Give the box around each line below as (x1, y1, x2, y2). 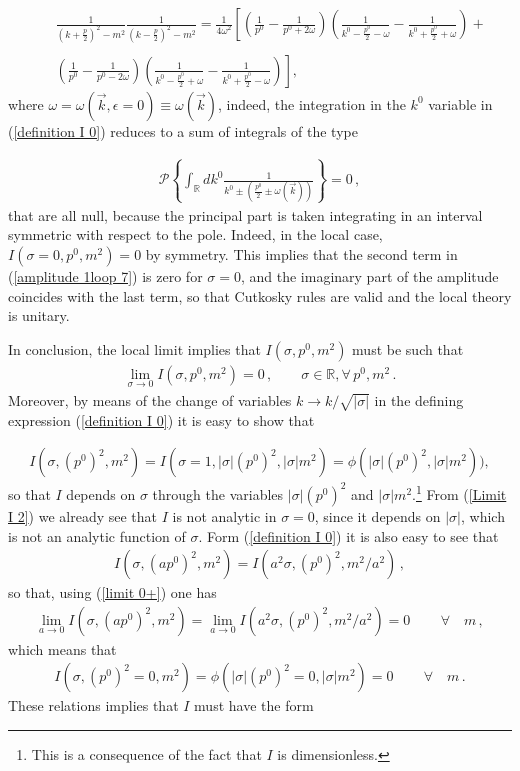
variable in (428, 93, 493, 114)
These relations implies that (8, 695, 179, 716)
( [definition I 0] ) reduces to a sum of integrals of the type (8, 120, 358, 141)
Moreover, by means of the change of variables (8, 389, 292, 410)
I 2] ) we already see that (8, 505, 158, 526)
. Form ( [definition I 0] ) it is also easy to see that (198, 525, 499, 546)
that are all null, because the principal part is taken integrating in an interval (8, 204, 483, 225)
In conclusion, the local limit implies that (8, 338, 261, 359)
